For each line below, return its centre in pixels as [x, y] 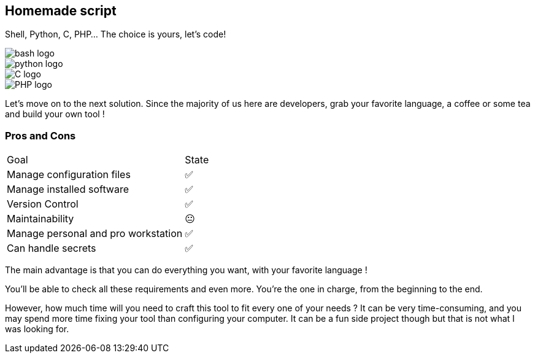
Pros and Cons [40, 135]
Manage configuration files [69, 175]
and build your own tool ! [55, 114]
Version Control [43, 204]
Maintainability [40, 219]
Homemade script [61, 11]
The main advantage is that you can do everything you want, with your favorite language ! [186, 270]
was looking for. [37, 329]
